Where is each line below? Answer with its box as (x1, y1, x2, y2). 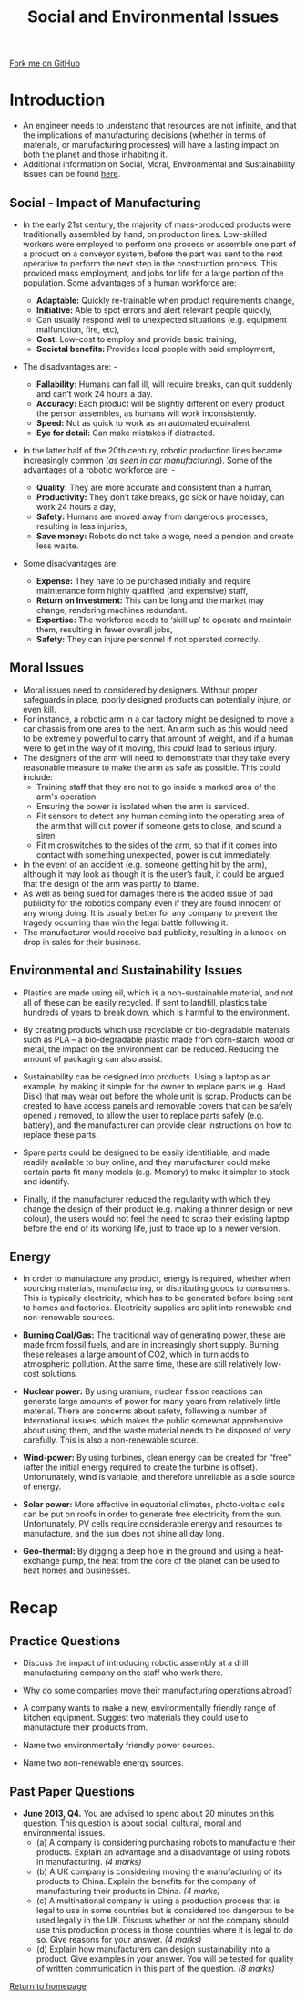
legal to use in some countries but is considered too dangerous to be (36, 1905, 295, 1916)
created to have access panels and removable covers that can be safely (22, 1100, 293, 1110)
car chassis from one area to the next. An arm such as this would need (22, 723, 289, 734)
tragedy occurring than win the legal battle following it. (22, 917, 229, 928)
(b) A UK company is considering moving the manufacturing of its (36, 1866, 283, 1877)
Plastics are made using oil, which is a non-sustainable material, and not (22, 987, 294, 998)
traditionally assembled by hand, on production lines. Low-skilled (22, 228, 267, 239)
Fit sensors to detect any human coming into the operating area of (36, 810, 285, 821)
